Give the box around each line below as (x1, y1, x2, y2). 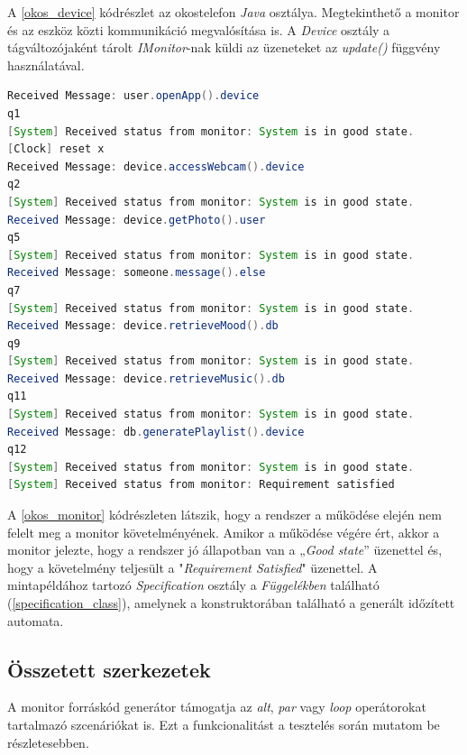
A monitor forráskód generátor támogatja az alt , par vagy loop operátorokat (7, 697, 426, 716)
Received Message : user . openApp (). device (7, 89, 260, 103)
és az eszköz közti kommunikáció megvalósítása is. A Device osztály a (7, 20, 390, 39)
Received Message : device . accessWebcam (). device (7, 160, 305, 173)
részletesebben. (7, 732, 89, 751)
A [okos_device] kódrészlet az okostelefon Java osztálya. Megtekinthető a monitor (7, 3, 460, 21)
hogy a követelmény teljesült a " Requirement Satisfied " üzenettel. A (7, 557, 378, 576)
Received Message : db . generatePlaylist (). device (7, 425, 305, 438)
